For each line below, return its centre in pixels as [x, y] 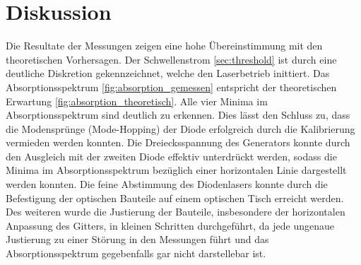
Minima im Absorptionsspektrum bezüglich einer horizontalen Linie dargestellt [176, 170]
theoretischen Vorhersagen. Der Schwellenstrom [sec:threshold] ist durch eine [171, 59]
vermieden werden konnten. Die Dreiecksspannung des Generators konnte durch [178, 142]
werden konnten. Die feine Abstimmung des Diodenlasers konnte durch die [167, 184]
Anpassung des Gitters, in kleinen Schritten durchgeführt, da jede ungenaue [170, 225]
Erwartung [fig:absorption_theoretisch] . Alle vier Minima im [137, 101]
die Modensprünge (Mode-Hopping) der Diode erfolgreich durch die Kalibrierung [180, 128]
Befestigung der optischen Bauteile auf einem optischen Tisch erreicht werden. [175, 198]
